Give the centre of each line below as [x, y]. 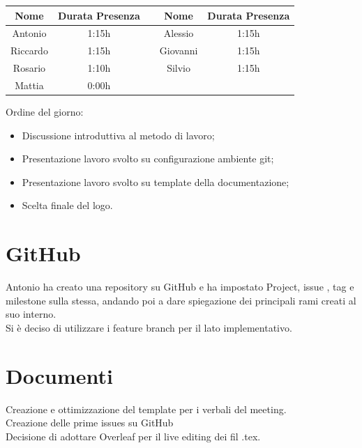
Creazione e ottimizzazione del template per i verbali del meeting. [146, 409]
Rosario [29, 68]
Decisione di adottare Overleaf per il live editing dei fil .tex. [133, 436]
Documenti [59, 375]
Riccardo [29, 51]
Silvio [179, 68]
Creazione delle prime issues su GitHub [90, 423]
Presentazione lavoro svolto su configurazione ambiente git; [148, 159]
